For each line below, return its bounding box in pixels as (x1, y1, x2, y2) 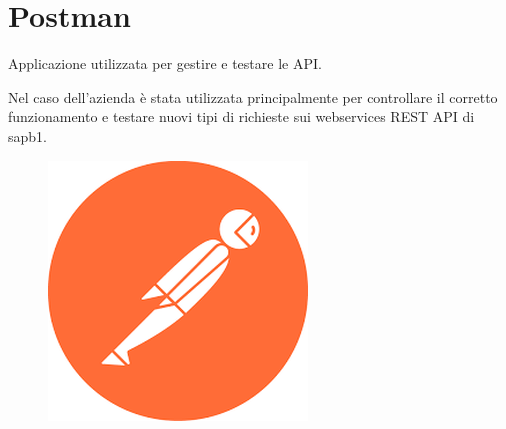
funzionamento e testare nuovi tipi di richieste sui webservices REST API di (8, 106, 475, 127)
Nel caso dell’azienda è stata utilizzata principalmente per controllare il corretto (8, 86, 498, 107)
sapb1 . (8, 125, 47, 146)
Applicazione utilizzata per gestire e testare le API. (8, 53, 322, 74)
